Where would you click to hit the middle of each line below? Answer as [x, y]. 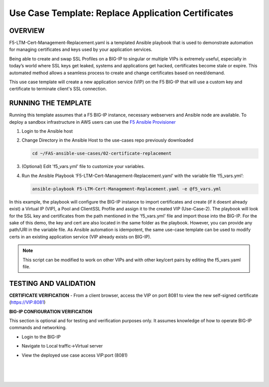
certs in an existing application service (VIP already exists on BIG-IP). [80, 236]
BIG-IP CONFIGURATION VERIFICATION [51, 311]
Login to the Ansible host [47, 131]
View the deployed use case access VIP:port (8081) [75, 355]
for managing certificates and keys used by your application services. [81, 49]
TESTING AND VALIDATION [52, 284]
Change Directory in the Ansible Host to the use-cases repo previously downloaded [108, 140]
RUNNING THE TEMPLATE [50, 103]
